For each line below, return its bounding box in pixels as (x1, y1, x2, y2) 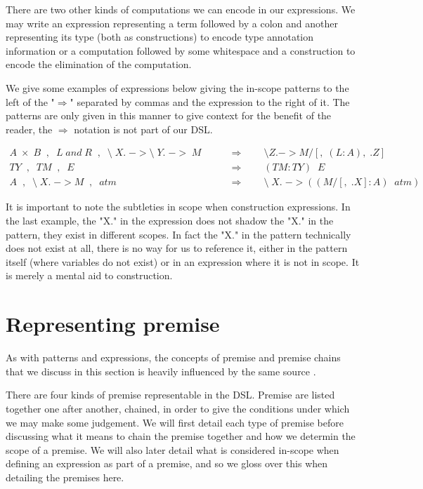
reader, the (6, 121, 53, 136)
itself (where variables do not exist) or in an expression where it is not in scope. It (6, 254, 360, 269)
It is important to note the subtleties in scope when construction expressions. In (6, 199, 351, 214)
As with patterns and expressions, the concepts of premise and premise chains (6, 350, 341, 365)
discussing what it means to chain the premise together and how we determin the (6, 429, 356, 443)
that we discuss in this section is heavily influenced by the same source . (6, 363, 316, 378)
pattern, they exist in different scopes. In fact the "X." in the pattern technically (6, 227, 351, 241)
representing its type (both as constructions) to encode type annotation (6, 29, 314, 44)
